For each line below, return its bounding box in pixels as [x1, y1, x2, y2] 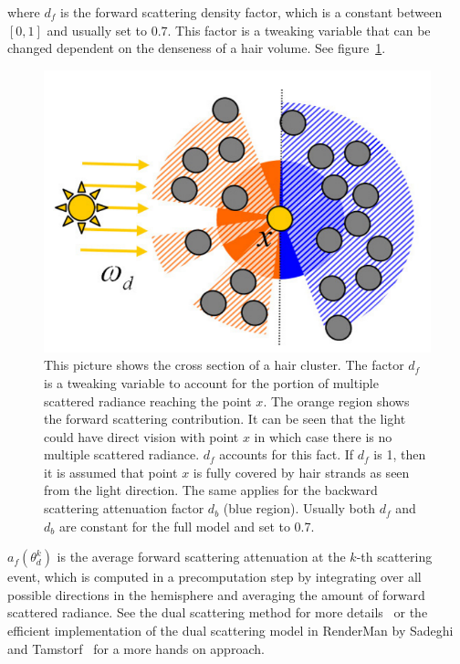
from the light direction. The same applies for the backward [44, 480, 378, 500]
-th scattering [356, 547, 433, 566]
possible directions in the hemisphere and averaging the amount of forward [7, 585, 425, 604]
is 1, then [373, 445, 426, 464]
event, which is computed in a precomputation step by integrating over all [7, 567, 422, 586]
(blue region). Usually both [223, 499, 375, 518]
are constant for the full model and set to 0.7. [58, 516, 315, 535]
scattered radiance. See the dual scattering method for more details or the [7, 603, 428, 622]
